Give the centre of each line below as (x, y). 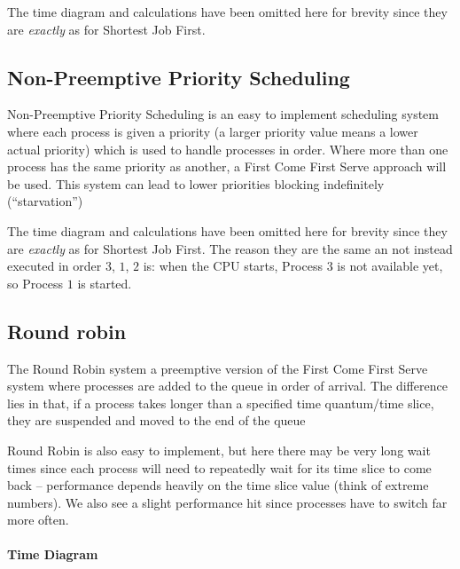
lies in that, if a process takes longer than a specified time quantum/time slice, (221, 403)
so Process (35, 283)
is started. (105, 283)
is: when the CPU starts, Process (233, 266)
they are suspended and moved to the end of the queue (156, 420)
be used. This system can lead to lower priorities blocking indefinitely (196, 183)
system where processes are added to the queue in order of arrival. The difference (227, 386)
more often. (38, 520)
